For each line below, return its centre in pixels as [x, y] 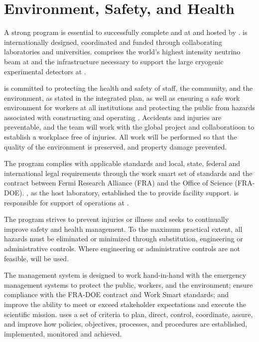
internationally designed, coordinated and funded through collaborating [113, 42]
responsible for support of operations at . [66, 202]
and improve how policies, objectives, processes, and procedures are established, [126, 324]
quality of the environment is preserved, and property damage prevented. [116, 146]
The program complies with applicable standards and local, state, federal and [122, 163]
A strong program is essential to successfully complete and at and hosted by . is [126, 32]
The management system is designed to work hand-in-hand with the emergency [125, 275]
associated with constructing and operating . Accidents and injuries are [113, 117]
